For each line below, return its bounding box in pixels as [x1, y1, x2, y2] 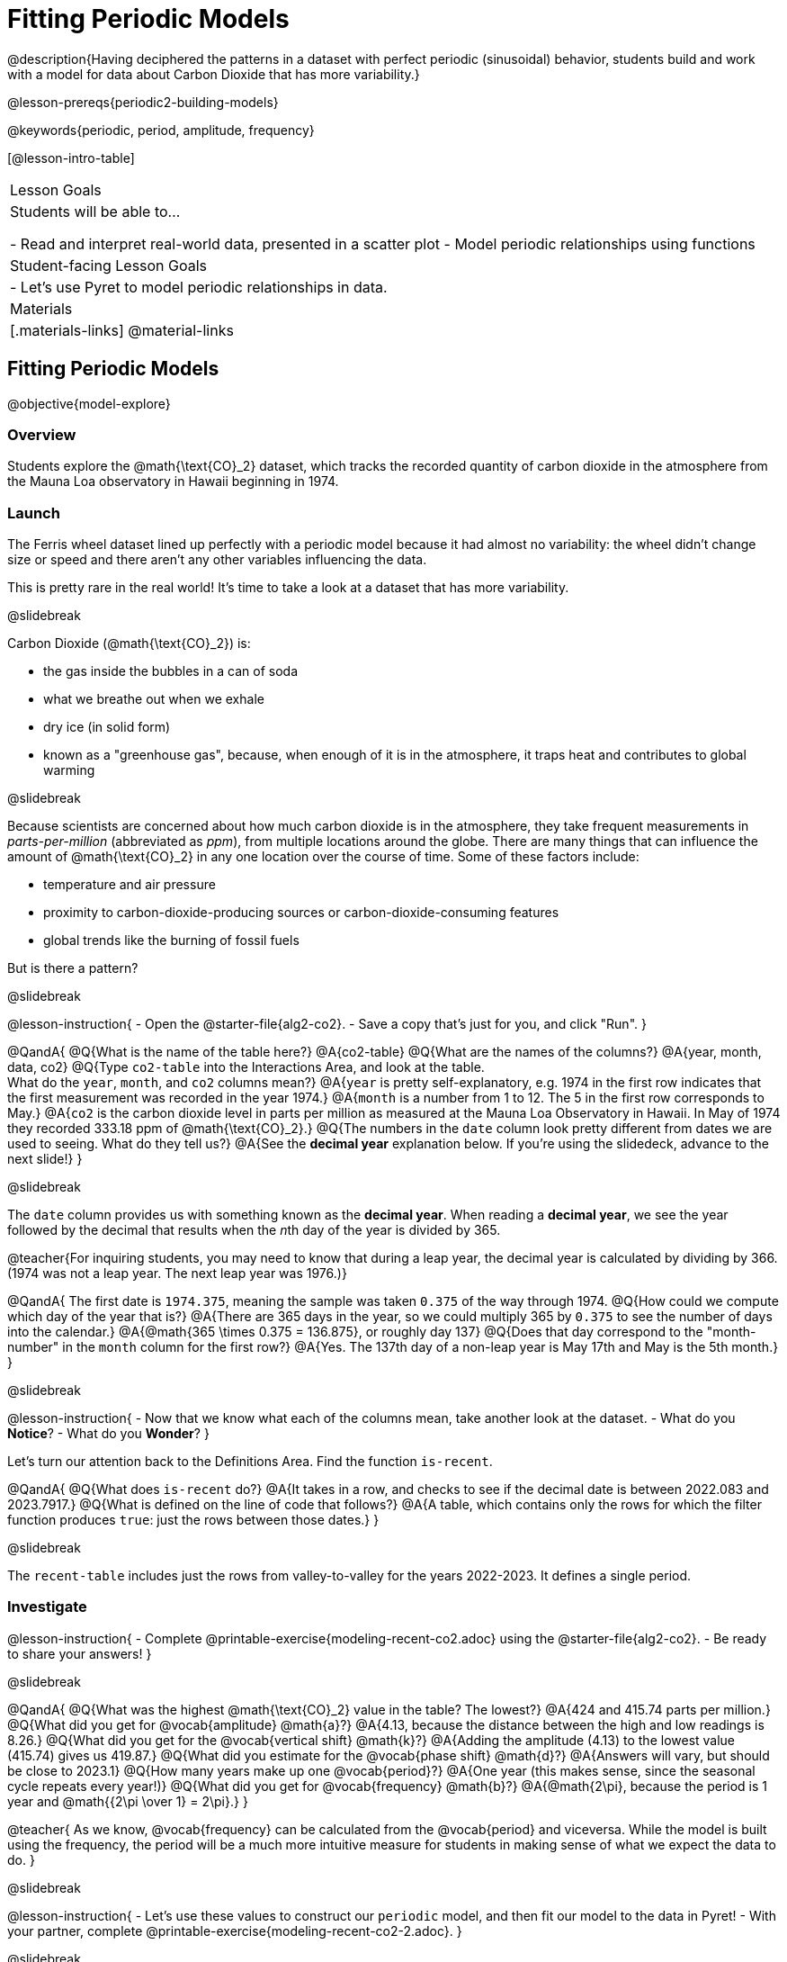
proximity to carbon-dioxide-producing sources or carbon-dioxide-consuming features [43, 904, 559, 921]
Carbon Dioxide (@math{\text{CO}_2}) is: [7, 635, 251, 652]
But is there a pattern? [7, 960, 139, 976]
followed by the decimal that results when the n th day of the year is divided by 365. [7, 1222, 501, 1238]
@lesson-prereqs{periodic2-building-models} [7, 94, 279, 110]
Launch [7, 503, 60, 522]
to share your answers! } [7, 1645, 152, 1661]
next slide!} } [7, 1151, 83, 1167]
